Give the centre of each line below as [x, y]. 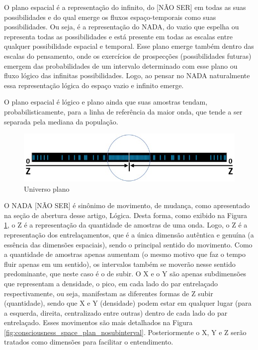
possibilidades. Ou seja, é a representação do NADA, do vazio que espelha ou [122, 27]
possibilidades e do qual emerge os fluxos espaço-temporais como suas [110, 17]
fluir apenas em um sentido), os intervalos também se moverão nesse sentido [120, 264]
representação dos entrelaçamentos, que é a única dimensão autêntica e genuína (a [129, 234]
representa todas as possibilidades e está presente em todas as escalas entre [118, 36]
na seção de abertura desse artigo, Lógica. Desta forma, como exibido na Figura [126, 215]
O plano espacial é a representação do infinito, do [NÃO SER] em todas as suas [125, 7]
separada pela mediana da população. [61, 121]
